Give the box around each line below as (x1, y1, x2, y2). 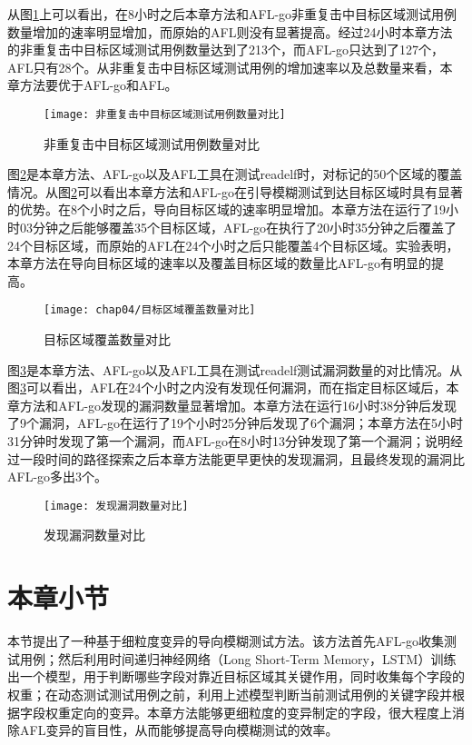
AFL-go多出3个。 (7, 467, 108, 486)
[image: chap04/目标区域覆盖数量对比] (44, 303, 256, 317)
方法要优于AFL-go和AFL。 (19, 75, 178, 94)
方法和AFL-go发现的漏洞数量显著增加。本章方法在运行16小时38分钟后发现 (19, 395, 457, 414)
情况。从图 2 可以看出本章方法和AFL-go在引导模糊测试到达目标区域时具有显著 (7, 182, 464, 201)
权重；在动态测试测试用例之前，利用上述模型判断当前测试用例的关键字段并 (7, 684, 452, 703)
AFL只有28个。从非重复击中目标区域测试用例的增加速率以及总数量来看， (7, 57, 440, 76)
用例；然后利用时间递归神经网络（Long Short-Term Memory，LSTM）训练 (19, 649, 457, 668)
